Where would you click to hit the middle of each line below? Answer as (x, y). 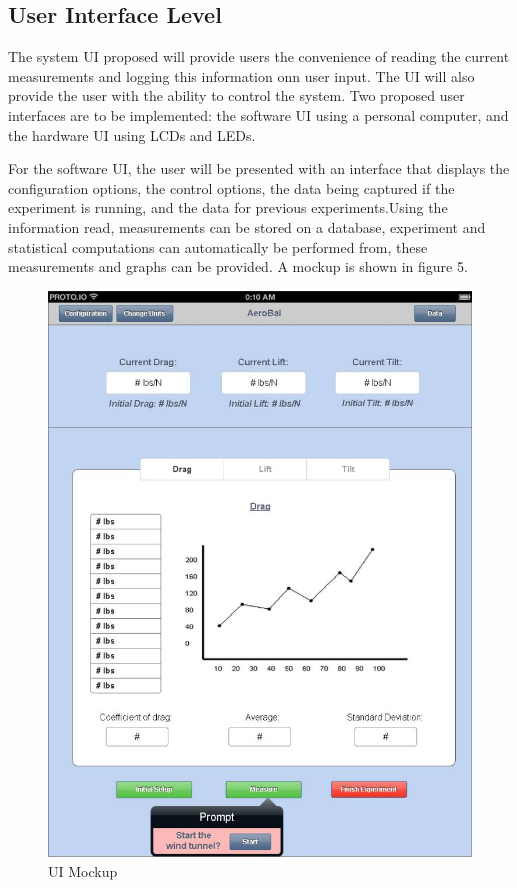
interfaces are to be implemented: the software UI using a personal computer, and (258, 114)
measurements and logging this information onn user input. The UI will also (241, 75)
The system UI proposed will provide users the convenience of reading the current (259, 56)
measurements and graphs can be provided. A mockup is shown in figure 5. (238, 266)
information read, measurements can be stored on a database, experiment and (247, 226)
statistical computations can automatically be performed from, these (218, 246)
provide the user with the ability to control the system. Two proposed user (236, 95)
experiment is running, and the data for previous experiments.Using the (228, 207)
